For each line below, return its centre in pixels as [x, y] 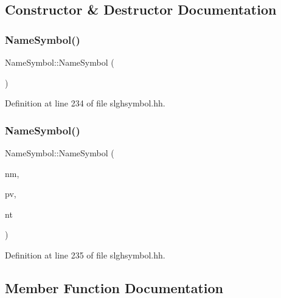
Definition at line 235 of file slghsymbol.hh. [85, 255]
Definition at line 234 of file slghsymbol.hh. [85, 103]
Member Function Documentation [114, 287]
